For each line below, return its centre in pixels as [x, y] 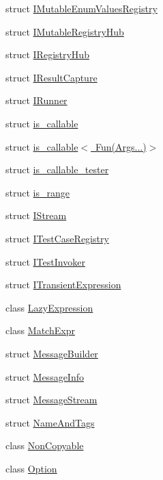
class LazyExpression [49, 307]
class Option [31, 468]
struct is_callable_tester [57, 169]
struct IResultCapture [51, 77]
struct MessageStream [51, 400]
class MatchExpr [40, 330]
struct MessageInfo [45, 376]
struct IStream [36, 215]
